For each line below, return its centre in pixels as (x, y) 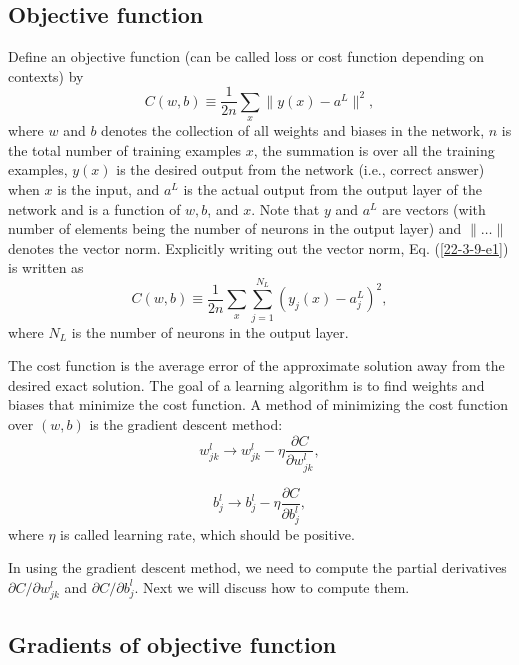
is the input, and (108, 189)
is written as (46, 267)
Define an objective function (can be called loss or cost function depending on (246, 56)
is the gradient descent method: (186, 423)
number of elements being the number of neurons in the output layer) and (235, 228)
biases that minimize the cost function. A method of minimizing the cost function (258, 404)
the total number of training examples (125, 149)
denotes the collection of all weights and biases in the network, (293, 130)
